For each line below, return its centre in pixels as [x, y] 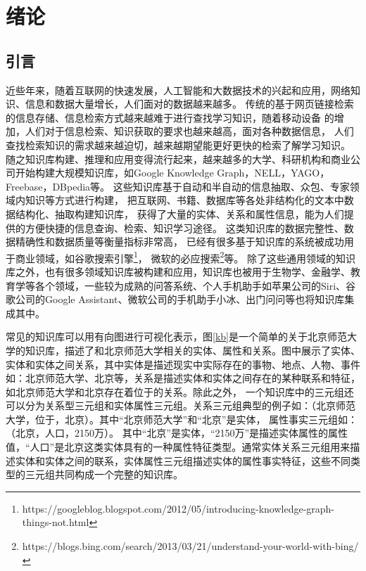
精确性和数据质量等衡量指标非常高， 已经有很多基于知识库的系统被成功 [179, 242]
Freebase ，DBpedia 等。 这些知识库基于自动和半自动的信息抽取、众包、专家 [178, 186]
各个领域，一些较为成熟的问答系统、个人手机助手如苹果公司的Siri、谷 [195, 285]
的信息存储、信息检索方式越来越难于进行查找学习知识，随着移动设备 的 [170, 117]
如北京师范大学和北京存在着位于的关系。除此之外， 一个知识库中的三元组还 [180, 391]
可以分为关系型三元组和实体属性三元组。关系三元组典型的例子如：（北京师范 [181, 405]
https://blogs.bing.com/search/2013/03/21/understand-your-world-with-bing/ [190, 546]
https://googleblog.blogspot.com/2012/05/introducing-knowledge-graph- [178, 508]
